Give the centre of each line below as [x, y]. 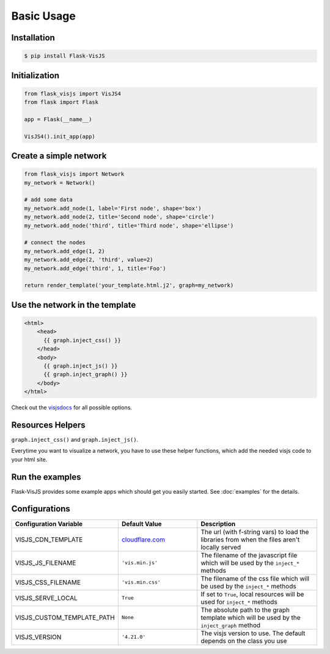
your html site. [29, 459]
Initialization [35, 76]
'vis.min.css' [141, 582]
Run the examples [46, 477]
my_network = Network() [60, 183]
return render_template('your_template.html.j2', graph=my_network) [129, 285]
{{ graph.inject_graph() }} [86, 374]
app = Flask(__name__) [58, 119]
